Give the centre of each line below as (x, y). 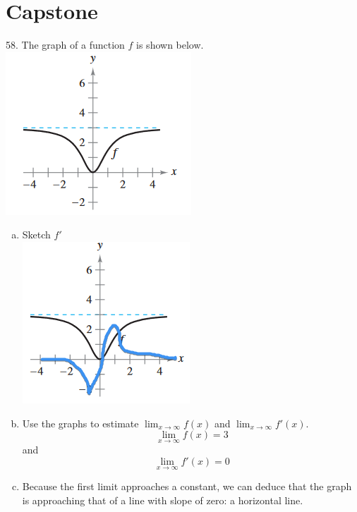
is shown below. (170, 45)
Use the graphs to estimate (80, 423)
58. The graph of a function (65, 45)
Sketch (36, 234)
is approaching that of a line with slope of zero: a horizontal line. (163, 500)
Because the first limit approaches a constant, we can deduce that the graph (187, 486)
